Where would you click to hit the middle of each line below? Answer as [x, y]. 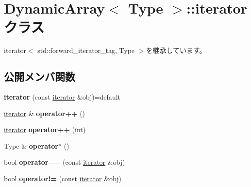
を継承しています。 [176, 50]
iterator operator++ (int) [45, 129]
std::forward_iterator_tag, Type [86, 50]
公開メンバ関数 [40, 76]
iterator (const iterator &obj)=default [62, 97]
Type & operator [31, 145]
